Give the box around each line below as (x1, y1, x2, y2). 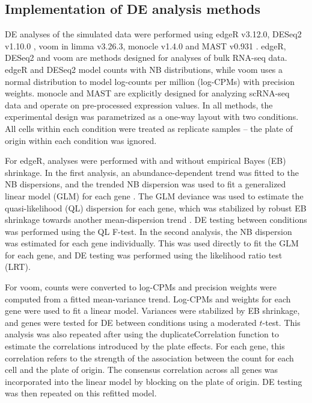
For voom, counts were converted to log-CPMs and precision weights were (5, 281, 277, 293)
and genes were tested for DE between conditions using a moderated (5, 316, 257, 328)
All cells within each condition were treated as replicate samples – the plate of (5, 122, 293, 134)
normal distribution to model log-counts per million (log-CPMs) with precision (5, 75, 295, 87)
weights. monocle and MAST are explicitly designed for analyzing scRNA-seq (5, 87, 290, 99)
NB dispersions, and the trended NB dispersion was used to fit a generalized (5, 178, 286, 190)
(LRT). (5, 260, 31, 273)
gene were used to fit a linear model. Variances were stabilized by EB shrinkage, (5, 304, 300, 317)
